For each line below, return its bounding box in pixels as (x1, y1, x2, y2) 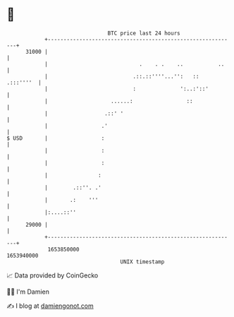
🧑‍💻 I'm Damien (6, 287, 50, 296)
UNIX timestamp (120, 258, 165, 265)
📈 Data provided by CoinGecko (6, 271, 99, 280)
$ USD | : (6, 134, 105, 142)
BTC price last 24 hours (107, 30, 180, 37)
